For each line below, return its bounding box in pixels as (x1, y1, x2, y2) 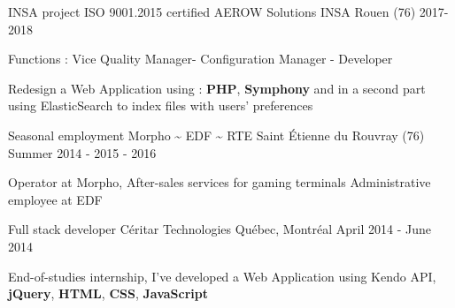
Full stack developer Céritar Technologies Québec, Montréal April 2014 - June (8, 220, 431, 238)
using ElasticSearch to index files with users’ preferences (8, 96, 313, 115)
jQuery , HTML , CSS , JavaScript (8, 284, 208, 303)
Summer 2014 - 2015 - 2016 (8, 143, 157, 162)
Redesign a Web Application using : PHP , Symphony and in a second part (8, 79, 426, 97)
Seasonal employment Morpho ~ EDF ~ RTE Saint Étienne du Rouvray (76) (8, 125, 425, 144)
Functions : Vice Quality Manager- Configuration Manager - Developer (8, 49, 393, 68)
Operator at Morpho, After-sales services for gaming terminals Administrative (8, 173, 431, 192)
